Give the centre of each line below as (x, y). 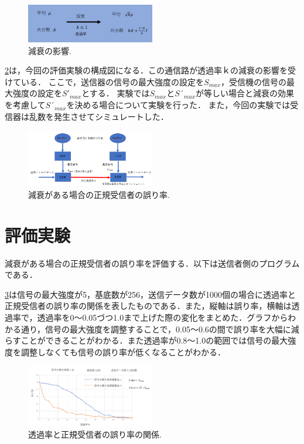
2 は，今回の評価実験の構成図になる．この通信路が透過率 (113, 70)
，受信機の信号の (253, 81)
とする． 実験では (116, 93)
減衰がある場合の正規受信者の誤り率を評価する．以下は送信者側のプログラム (152, 263)
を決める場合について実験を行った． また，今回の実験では (178, 105)
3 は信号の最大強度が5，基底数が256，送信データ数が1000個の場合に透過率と (150, 294)
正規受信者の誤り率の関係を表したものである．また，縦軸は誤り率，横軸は (148, 306)
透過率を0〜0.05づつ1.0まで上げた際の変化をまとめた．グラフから (163, 317)
